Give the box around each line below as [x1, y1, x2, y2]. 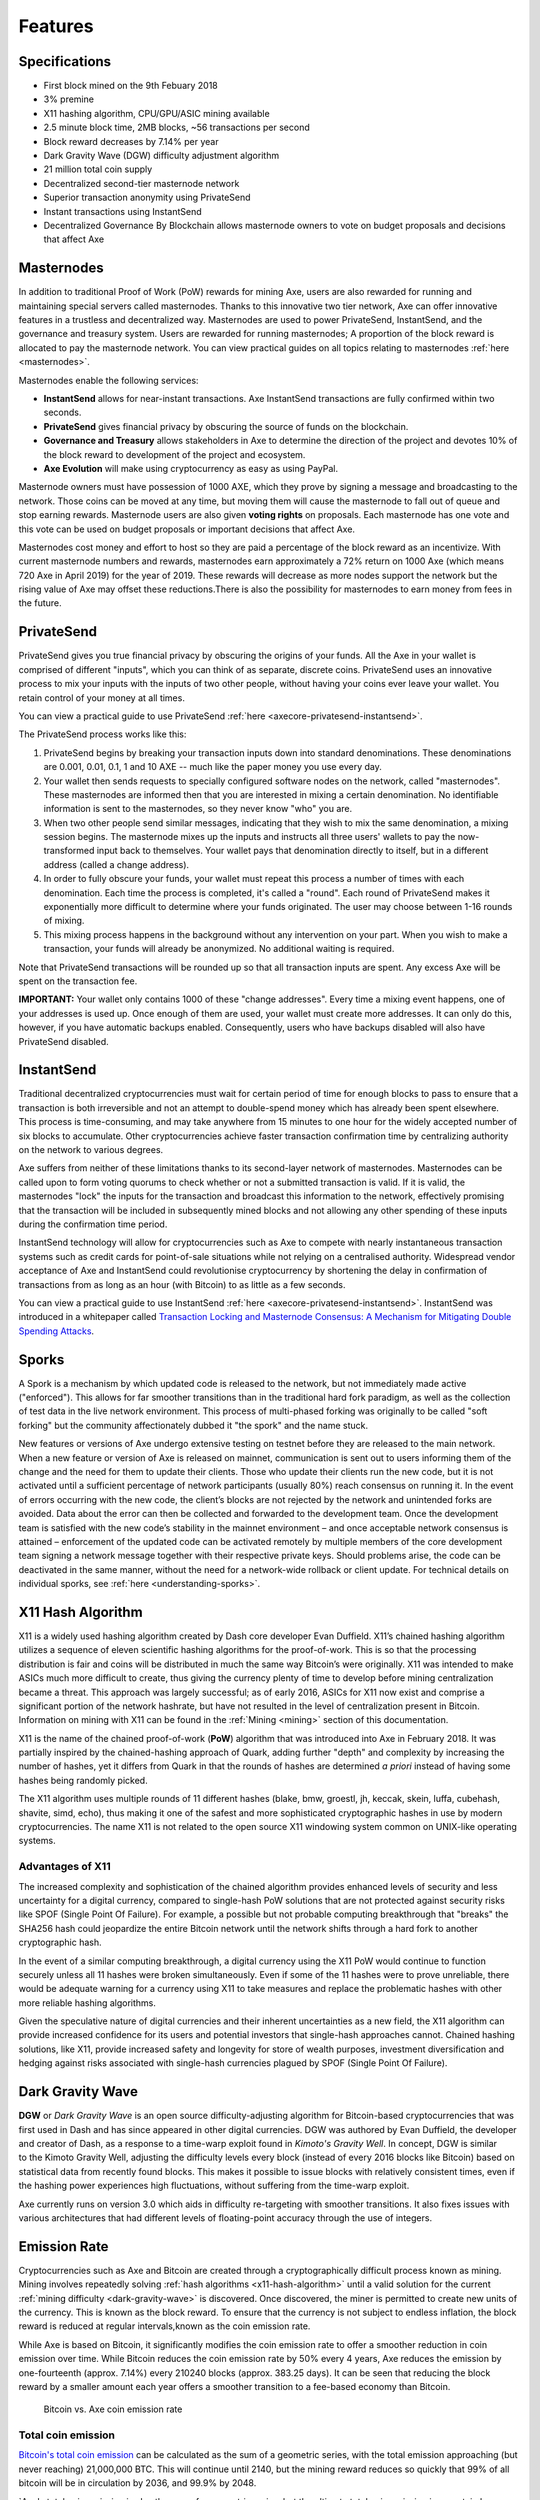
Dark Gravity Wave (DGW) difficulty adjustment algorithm [43, 150, 280, 162]
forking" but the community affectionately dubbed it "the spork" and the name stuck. [18, 1419, 369, 1431]
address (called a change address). [43, 858, 190, 870]
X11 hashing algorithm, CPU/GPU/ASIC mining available [43, 107, 270, 119]
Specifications [18, 53, 112, 70]
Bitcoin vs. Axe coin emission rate [43, 2403, 183, 2415]
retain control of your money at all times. [18, 691, 185, 704]
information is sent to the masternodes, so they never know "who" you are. [43, 803, 353, 815]
